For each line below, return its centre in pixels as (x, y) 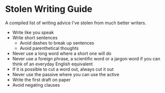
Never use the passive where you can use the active (66, 74)
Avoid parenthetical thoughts (49, 48)
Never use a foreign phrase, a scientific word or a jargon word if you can (86, 58)
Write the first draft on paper (41, 80)
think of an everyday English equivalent (53, 64)
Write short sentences (35, 38)
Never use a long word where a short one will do (62, 53)
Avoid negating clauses (36, 85)
